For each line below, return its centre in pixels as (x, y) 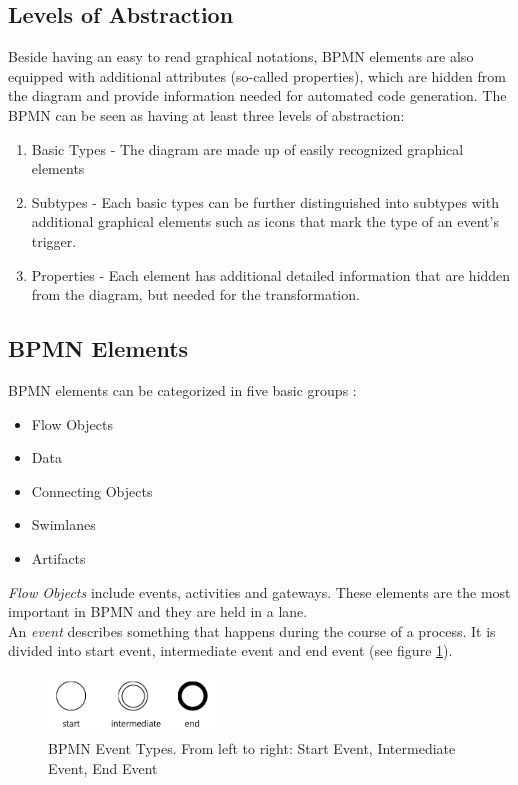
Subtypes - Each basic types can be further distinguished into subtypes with (265, 201)
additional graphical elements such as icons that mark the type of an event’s (265, 221)
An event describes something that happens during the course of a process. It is (252, 630)
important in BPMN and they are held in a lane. (158, 611)
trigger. (54, 240)
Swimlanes (63, 524)
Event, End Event (103, 767)
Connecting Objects (92, 490)
